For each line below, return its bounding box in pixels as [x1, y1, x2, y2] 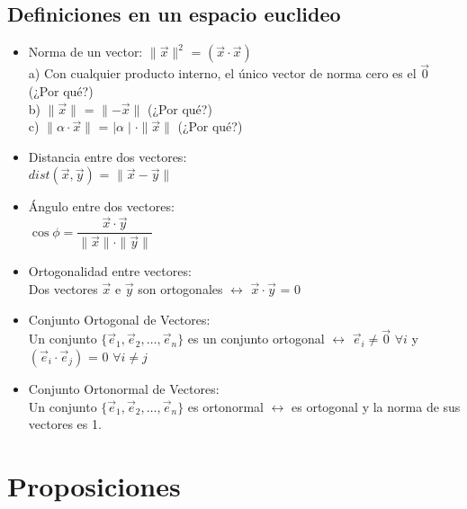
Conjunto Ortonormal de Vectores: [28, 379, 220, 397]
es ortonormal [187, 397, 264, 415]
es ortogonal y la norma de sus [292, 397, 461, 415]
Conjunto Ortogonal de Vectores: [28, 309, 211, 328]
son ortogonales [138, 279, 223, 298]
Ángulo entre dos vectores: [28, 197, 175, 216]
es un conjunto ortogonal [187, 329, 325, 348]
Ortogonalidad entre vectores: [28, 262, 192, 281]
